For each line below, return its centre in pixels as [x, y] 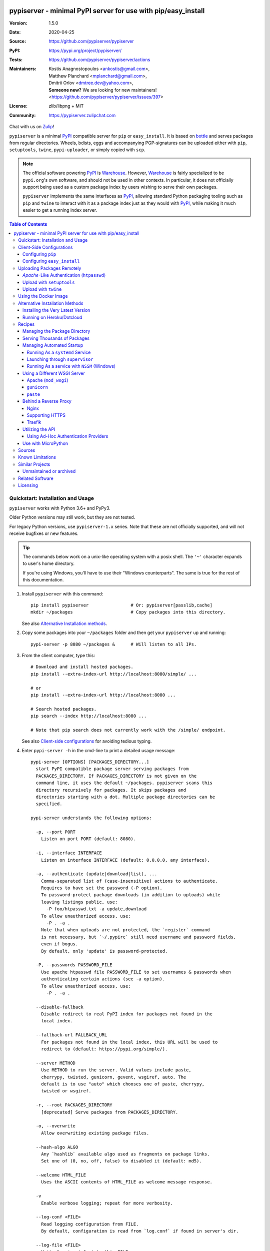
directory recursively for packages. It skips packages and [111, 790]
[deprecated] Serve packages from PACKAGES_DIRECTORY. [109, 1112]
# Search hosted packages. [64, 709]
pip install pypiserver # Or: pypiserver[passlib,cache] [121, 605]
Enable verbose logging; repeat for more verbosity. [107, 1203]
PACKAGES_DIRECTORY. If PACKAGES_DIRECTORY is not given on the [116, 776]
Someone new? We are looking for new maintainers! [103, 90]
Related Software [36, 478]
